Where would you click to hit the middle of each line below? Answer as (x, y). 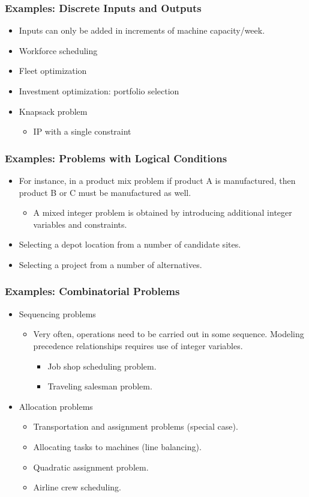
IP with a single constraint (82, 131)
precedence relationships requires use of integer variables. (138, 345)
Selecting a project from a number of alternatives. (110, 264)
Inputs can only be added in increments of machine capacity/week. (142, 30)
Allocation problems (56, 406)
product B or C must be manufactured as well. (105, 192)
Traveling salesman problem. (100, 386)
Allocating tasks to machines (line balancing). (117, 446)
